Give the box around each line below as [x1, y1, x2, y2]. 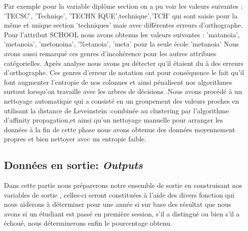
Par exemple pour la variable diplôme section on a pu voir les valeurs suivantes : [4, 1, 243, 11]
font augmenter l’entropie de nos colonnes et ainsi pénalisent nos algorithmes [4, 77, 232, 87]
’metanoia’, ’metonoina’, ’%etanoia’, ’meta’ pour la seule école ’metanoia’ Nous [4, 39, 239, 49]
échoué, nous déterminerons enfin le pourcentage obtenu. [4, 218, 172, 228]
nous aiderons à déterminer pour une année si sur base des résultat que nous [4, 199, 231, 209]
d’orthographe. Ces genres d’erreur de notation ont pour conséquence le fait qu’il [4, 67, 244, 77]
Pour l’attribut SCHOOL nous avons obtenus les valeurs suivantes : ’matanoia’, [4, 29, 240, 39]
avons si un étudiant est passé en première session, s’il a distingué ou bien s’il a [4, 208, 240, 218]
